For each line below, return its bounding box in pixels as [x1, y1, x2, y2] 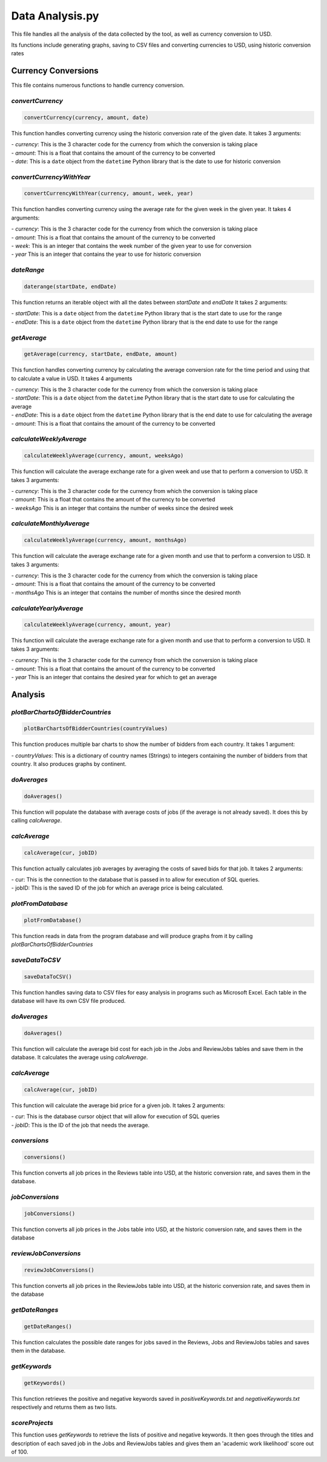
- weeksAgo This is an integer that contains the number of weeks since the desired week [11, 504, 234, 512]
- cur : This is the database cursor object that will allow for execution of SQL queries [11, 1113, 220, 1120]
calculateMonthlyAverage [11, 519, 90, 528]
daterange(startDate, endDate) [24, 283, 117, 290]
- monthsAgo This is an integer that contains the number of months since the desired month [11, 589, 242, 596]
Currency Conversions [11, 65, 99, 76]
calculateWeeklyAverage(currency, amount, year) [24, 622, 171, 628]
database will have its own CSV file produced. [11, 998, 126, 1005]
